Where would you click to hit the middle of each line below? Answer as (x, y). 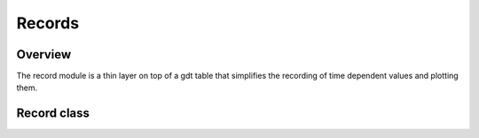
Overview (44, 54)
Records (48, 23)
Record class (53, 114)
